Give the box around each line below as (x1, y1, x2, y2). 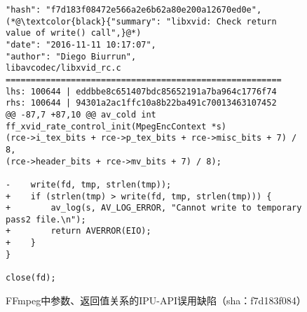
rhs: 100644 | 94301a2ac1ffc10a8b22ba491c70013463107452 (6, 98, 277, 108)
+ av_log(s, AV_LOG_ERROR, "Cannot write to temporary (6, 203, 302, 213)
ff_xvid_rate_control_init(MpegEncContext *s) (6, 121, 226, 132)
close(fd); (6, 273, 56, 283)
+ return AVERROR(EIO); (6, 226, 151, 236)
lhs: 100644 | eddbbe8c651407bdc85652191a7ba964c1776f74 (6, 86, 277, 97)
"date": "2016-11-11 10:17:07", (6, 39, 156, 50)
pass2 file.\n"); (6, 214, 86, 225)
